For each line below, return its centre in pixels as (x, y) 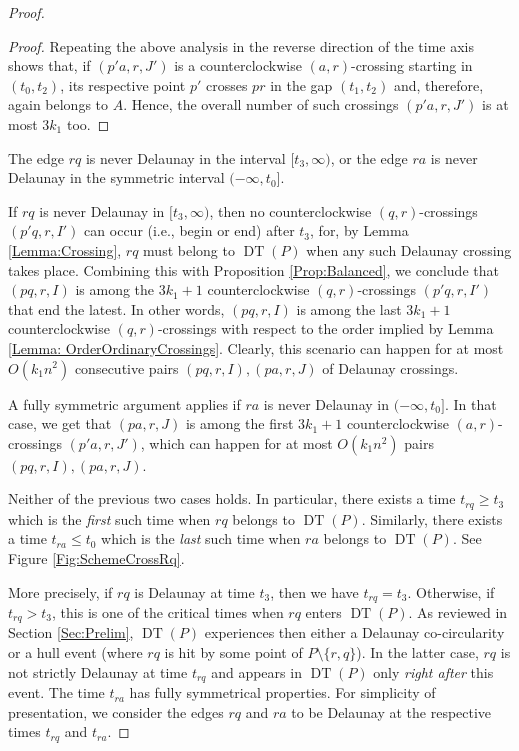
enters (323, 611)
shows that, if (49, 65)
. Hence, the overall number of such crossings (261, 104)
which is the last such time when (201, 538)
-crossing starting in (411, 65)
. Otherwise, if (451, 591)
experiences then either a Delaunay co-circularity (354, 632)
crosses (226, 84)
